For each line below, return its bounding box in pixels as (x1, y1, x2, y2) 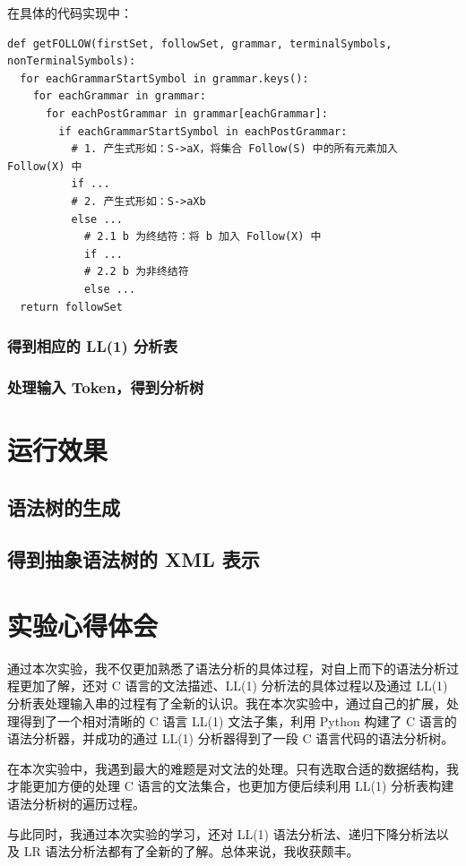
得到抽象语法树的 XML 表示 (7, 545, 260, 573)
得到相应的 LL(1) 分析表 (7, 335, 178, 357)
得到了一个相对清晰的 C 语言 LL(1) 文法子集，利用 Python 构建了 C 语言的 (19, 711, 457, 730)
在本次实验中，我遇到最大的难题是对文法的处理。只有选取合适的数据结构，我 (7, 759, 459, 777)
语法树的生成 (7, 493, 120, 520)
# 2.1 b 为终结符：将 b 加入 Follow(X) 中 (83, 230, 322, 244)
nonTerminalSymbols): (7, 55, 136, 68)
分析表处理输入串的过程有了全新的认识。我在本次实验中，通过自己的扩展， (7, 694, 446, 713)
